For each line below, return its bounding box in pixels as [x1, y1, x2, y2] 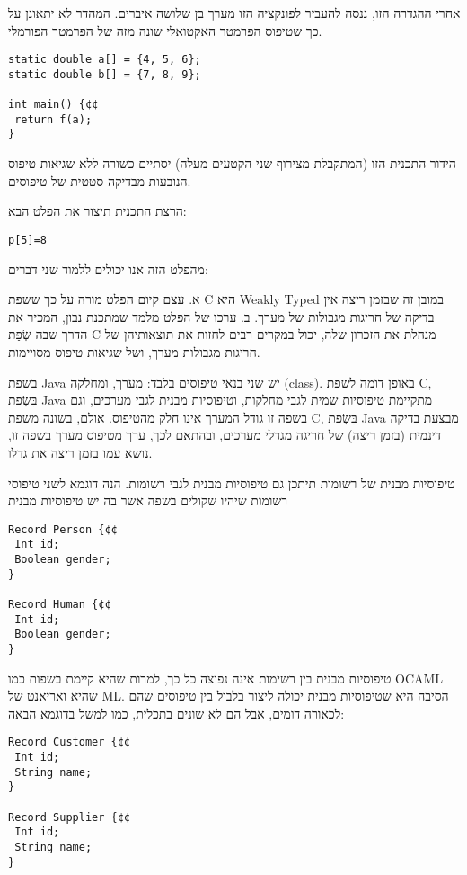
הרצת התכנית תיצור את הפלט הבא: [8, 201, 187, 220]
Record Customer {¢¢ [8, 736, 131, 749]
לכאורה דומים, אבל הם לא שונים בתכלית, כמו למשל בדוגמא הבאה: [8, 703, 345, 722]
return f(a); [14, 112, 93, 126]
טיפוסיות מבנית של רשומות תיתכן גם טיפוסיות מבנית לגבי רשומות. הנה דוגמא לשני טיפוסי [8, 473, 455, 492]
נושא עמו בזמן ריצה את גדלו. [8, 442, 153, 461]
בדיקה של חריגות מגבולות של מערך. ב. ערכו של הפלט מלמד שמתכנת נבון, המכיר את [8, 307, 435, 326]
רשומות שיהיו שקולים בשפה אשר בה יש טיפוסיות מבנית [8, 491, 288, 510]
